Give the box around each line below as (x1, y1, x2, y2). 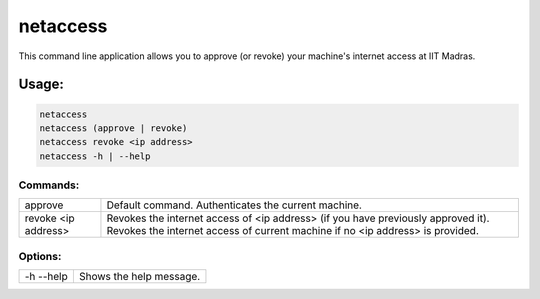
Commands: (18, 178, 80, 192)
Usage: (18, 76, 65, 93)
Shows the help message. (78, 270, 201, 284)
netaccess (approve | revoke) (39, 122, 188, 134)
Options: (18, 249, 62, 263)
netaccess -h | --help (39, 150, 151, 162)
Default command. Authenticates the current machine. (106, 198, 362, 212)
